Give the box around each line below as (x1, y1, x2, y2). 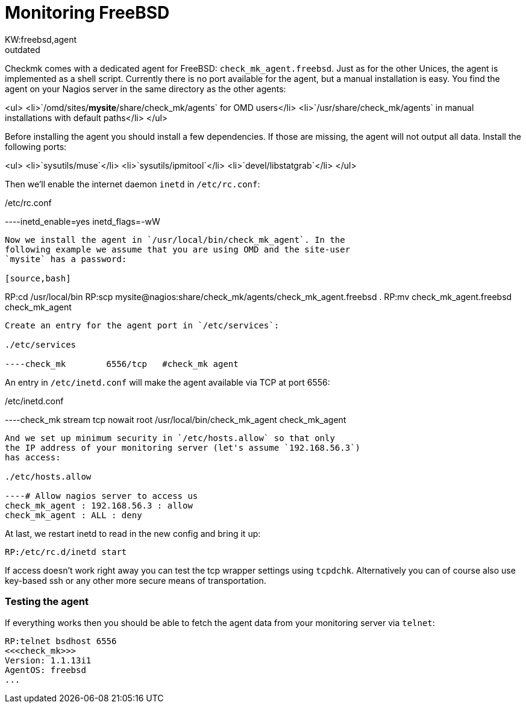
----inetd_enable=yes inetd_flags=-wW (5, 216, 160, 227)
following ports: (5, 141, 67, 152)
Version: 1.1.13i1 (5, 655, 92, 665)
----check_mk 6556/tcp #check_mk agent (5, 359, 239, 369)
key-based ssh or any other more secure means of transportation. (5, 575, 266, 586)
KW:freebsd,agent (5, 34, 77, 45)
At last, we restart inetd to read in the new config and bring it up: (5, 528, 261, 539)
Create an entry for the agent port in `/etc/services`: (5, 320, 280, 330)
